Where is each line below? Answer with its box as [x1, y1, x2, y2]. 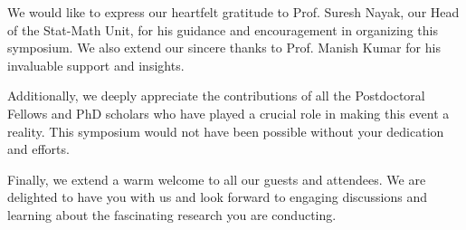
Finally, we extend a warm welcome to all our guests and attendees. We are [7, 169, 426, 188]
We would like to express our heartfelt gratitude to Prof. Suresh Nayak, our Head [7, 3, 460, 21]
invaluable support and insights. [7, 55, 185, 74]
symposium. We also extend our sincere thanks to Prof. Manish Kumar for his [7, 38, 441, 57]
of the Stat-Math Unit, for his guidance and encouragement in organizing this [7, 20, 438, 39]
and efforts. [7, 139, 70, 158]
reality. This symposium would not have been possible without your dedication [7, 121, 444, 140]
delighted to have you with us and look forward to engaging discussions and [7, 187, 428, 206]
